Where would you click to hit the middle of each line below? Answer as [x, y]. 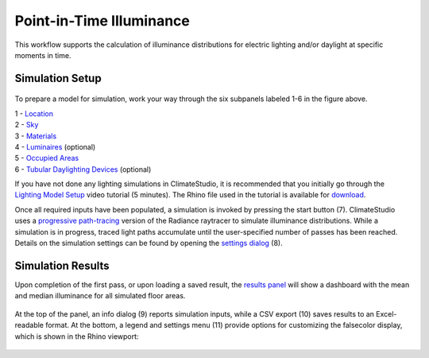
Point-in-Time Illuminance [102, 21]
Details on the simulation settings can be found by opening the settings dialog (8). [149, 243]
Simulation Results [62, 265]
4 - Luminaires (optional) [55, 146]
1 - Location [34, 113]
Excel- [386, 313]
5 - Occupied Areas [47, 158]
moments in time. [43, 55]
